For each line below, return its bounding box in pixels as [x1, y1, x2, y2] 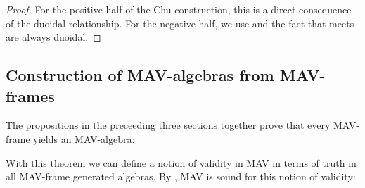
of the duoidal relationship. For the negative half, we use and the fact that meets [6, 15, 354, 30]
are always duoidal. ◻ [6, 30, 101, 44]
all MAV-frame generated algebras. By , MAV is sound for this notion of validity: [6, 169, 356, 184]
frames [6, 84, 55, 106]
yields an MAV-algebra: [33, 131, 135, 146]
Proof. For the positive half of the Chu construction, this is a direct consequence [6, 2, 352, 16]
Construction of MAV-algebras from [6, 64, 274, 86]
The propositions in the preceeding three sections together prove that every [6, 118, 331, 132]
